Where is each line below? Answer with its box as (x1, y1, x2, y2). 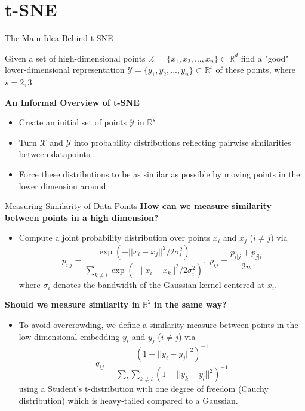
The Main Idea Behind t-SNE (5, 32, 113, 44)
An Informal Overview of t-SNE (5, 96, 140, 108)
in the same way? (154, 298, 227, 311)
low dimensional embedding (19, 330, 120, 342)
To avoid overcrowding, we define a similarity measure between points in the (19, 318, 298, 330)
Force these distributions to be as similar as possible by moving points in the (19, 168, 300, 180)
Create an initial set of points (19, 116, 127, 128)
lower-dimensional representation (5, 63, 125, 76)
